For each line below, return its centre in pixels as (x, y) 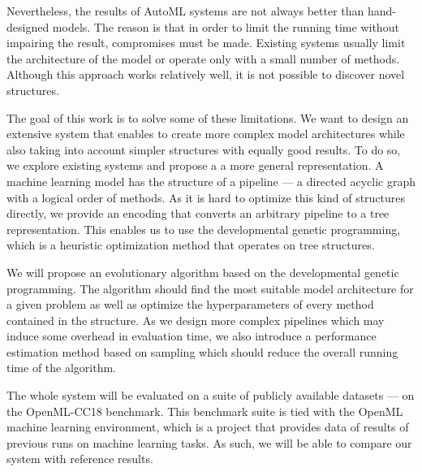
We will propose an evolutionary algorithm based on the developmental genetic (203, 272)
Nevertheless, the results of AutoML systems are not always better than (185, 11)
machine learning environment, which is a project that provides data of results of (208, 427)
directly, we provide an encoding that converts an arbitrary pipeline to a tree (198, 213)
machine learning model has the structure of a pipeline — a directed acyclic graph (211, 181)
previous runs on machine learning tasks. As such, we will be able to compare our (209, 442)
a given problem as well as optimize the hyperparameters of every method (190, 304)
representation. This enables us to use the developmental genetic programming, (204, 229)
